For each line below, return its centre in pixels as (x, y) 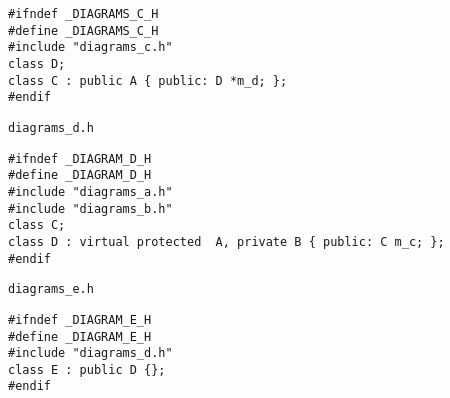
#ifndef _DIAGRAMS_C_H (83, 14)
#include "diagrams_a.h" (90, 191)
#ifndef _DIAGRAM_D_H (80, 158)
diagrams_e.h (51, 289)
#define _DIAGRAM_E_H (80, 336)
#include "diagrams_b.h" (90, 208)
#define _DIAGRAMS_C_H (83, 30)
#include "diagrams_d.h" (90, 353)
